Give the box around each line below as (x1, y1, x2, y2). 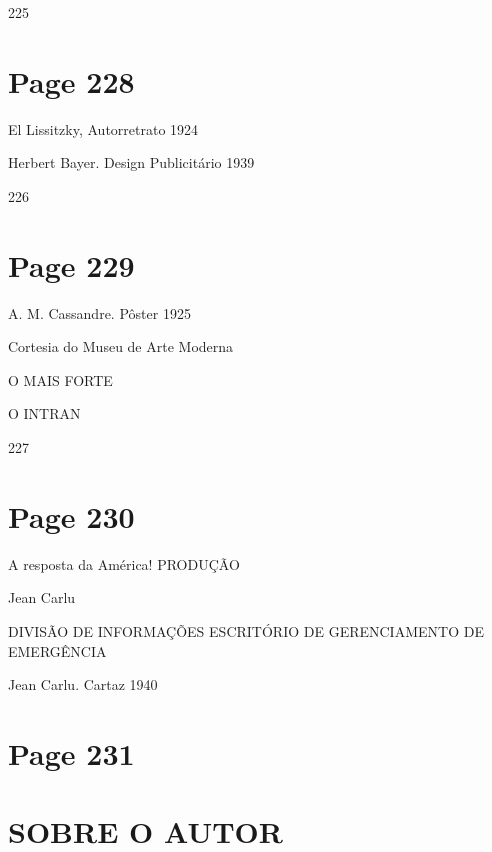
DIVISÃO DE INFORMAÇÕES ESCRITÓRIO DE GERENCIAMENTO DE (8, 620, 484, 641)
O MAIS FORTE (8, 369, 113, 390)
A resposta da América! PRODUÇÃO (8, 553, 240, 574)
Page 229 (8, 244, 135, 285)
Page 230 (8, 495, 135, 536)
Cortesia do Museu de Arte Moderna (8, 336, 234, 357)
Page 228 (8, 60, 135, 101)
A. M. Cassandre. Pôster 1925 (8, 302, 191, 323)
